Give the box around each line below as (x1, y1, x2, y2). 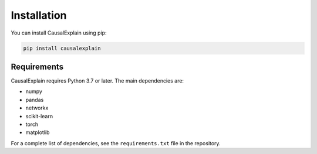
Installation (11, 9, 67, 22)
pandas (25, 96, 44, 103)
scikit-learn (25, 112, 53, 119)
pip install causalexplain (23, 45, 101, 52)
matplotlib (25, 129, 50, 136)
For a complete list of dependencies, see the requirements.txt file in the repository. (11, 139, 221, 146)
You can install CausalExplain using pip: (11, 29, 107, 36)
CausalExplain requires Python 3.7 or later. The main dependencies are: (11, 77, 184, 84)
